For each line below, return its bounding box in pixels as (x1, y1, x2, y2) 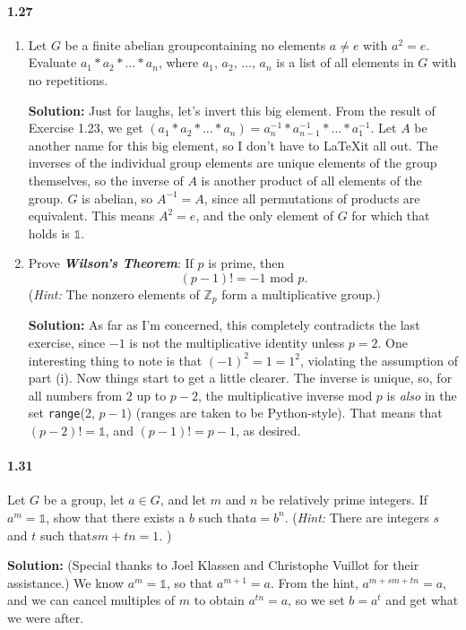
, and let (160, 490, 207, 509)
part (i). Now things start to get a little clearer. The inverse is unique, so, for (28, 368, 453, 387)
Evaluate (28, 53, 77, 72)
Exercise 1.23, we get (28, 118, 143, 137)
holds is (28, 223, 70, 242)
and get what (385, 591, 459, 609)
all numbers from (28, 385, 123, 404)
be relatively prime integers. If (262, 490, 428, 509)
